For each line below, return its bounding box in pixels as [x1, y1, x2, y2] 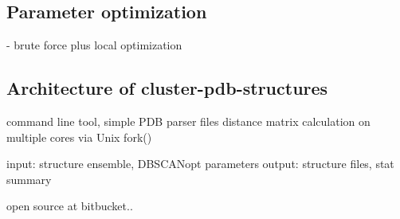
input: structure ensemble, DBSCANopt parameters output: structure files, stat [6, 155, 394, 172]
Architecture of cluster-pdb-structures [6, 76, 328, 100]
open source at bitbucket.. [6, 197, 133, 214]
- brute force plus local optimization [6, 37, 182, 53]
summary [6, 170, 52, 187]
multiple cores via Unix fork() [6, 128, 152, 145]
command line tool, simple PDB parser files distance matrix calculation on [6, 113, 371, 129]
